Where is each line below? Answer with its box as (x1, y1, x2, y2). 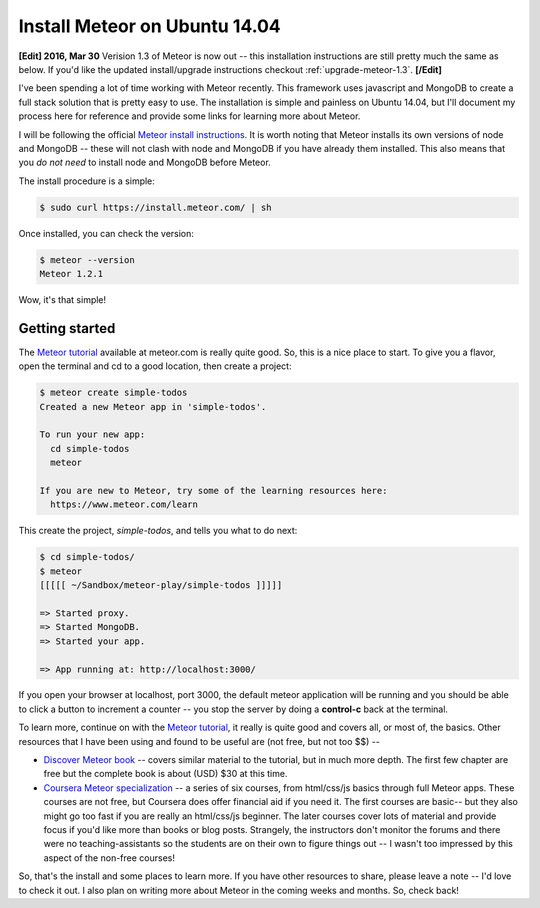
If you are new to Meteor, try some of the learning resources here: (39, 485, 388, 497)
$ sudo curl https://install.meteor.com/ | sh (39, 201, 272, 213)
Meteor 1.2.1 (39, 268, 104, 280)
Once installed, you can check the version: (18, 227, 195, 239)
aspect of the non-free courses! (43, 851, 175, 864)
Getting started (18, 320, 116, 337)
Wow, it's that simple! (18, 294, 107, 305)
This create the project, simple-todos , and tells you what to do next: (18, 525, 298, 537)
